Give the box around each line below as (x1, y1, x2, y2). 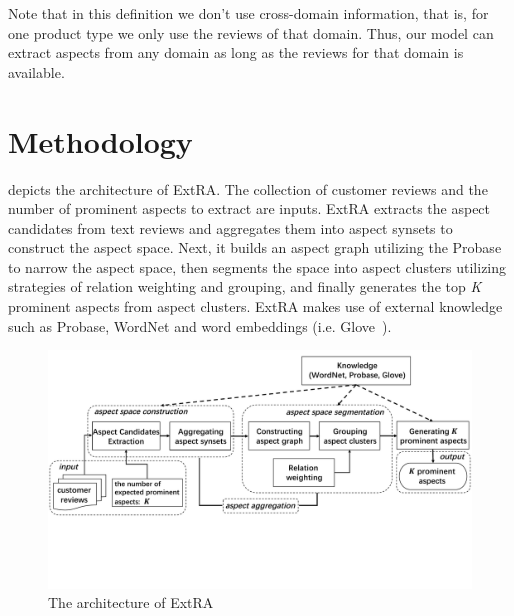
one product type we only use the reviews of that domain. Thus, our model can (8, 22, 494, 43)
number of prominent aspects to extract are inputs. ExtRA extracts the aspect (8, 198, 491, 219)
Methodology (8, 120, 193, 161)
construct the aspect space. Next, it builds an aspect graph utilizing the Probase (8, 237, 502, 258)
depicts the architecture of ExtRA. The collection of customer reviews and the (8, 178, 488, 199)
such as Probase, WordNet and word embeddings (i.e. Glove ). (8, 315, 392, 336)
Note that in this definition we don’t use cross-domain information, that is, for (8, 3, 489, 23)
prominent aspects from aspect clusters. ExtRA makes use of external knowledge (8, 296, 503, 317)
